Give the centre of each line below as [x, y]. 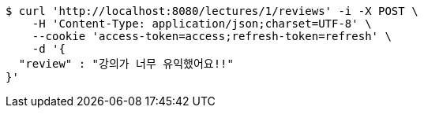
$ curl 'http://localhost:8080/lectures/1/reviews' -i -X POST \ [212, 11]
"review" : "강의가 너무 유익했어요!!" [126, 64]
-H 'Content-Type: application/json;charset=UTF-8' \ [202, 24]
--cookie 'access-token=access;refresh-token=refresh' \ [212, 36]
